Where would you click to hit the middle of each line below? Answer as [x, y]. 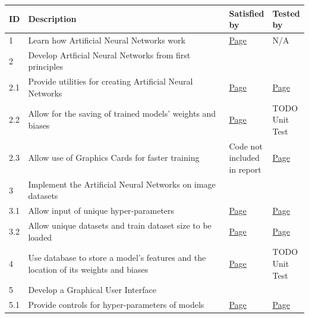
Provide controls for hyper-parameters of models [116, 305]
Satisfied [247, 13]
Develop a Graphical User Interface [92, 290]
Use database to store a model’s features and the [117, 258]
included [244, 158]
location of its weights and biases [88, 269]
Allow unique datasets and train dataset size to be [120, 225]
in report [245, 169]
